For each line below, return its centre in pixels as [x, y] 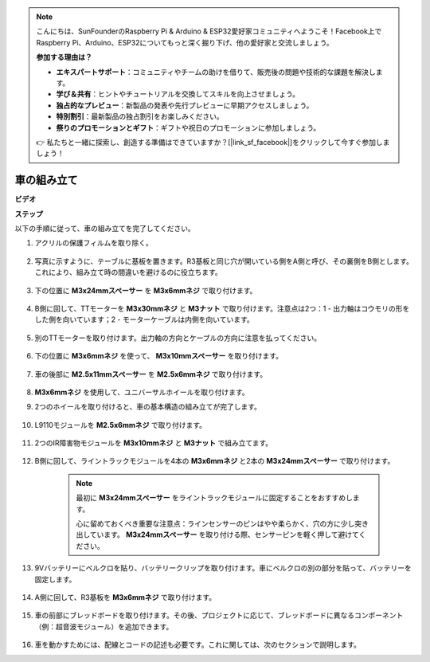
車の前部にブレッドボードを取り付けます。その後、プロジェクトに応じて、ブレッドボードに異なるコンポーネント [219, 615]
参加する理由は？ [64, 57]
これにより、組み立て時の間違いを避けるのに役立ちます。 [128, 272]
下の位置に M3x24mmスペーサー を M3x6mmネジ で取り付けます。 [146, 290]
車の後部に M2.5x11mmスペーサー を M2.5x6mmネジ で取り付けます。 [150, 374]
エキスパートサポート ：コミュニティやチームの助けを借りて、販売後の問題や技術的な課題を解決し [216, 72]
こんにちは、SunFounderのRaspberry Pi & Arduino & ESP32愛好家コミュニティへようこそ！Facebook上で [209, 31]
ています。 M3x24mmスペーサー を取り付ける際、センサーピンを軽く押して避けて [224, 535]
